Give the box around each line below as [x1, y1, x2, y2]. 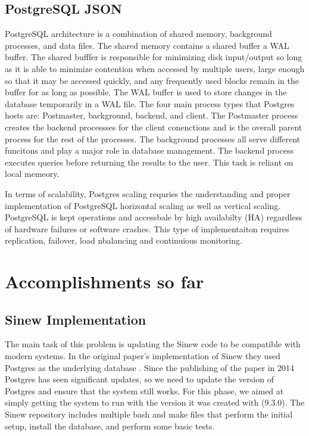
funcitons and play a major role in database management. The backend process [5, 144, 294, 157]
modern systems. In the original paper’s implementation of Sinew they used [5, 350, 280, 362]
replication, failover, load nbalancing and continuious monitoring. [5, 234, 242, 247]
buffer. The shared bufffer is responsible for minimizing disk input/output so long [5, 51, 302, 63]
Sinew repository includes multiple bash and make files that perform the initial [5, 408, 293, 421]
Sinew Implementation [5, 310, 146, 328]
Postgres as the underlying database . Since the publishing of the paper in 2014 [5, 361, 295, 373]
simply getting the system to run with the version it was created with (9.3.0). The [5, 396, 305, 409]
